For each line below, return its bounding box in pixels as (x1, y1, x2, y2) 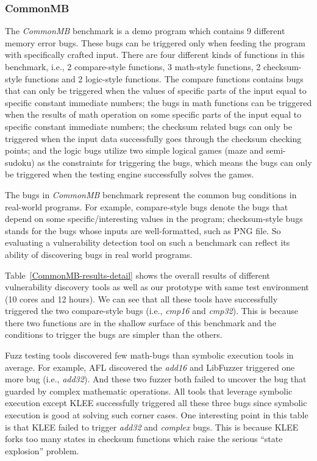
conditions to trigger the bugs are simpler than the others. (5, 328, 223, 341)
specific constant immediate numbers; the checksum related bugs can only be (5, 120, 292, 132)
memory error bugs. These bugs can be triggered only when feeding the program (5, 36, 305, 49)
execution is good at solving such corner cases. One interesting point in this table (5, 409, 308, 421)
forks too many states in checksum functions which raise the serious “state (5, 432, 283, 445)
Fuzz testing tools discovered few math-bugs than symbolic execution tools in (5, 349, 294, 362)
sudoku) (5, 155, 35, 168)
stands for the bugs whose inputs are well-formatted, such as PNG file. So (5, 224, 281, 237)
